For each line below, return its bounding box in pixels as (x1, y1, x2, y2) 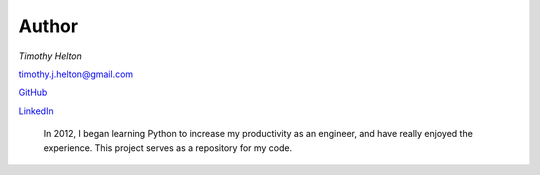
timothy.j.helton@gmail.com (18, 68, 134, 80)
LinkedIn (18, 105, 54, 117)
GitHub (18, 86, 48, 99)
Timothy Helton (18, 50, 82, 62)
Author (18, 15, 79, 37)
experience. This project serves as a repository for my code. (43, 141, 293, 154)
